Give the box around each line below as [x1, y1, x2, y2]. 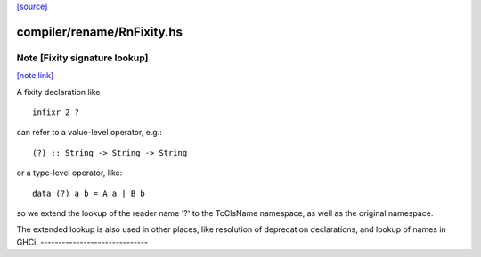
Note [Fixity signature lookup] [16, 52, 149, 64]
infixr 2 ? [32, 107, 80, 117]
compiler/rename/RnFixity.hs [16, 24, 183, 39]
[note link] [16, 70, 54, 81]
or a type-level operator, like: [16, 167, 123, 178]
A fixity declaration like [16, 86, 101, 97]
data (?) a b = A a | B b [32, 188, 146, 198]
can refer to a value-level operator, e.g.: [16, 127, 162, 138]
